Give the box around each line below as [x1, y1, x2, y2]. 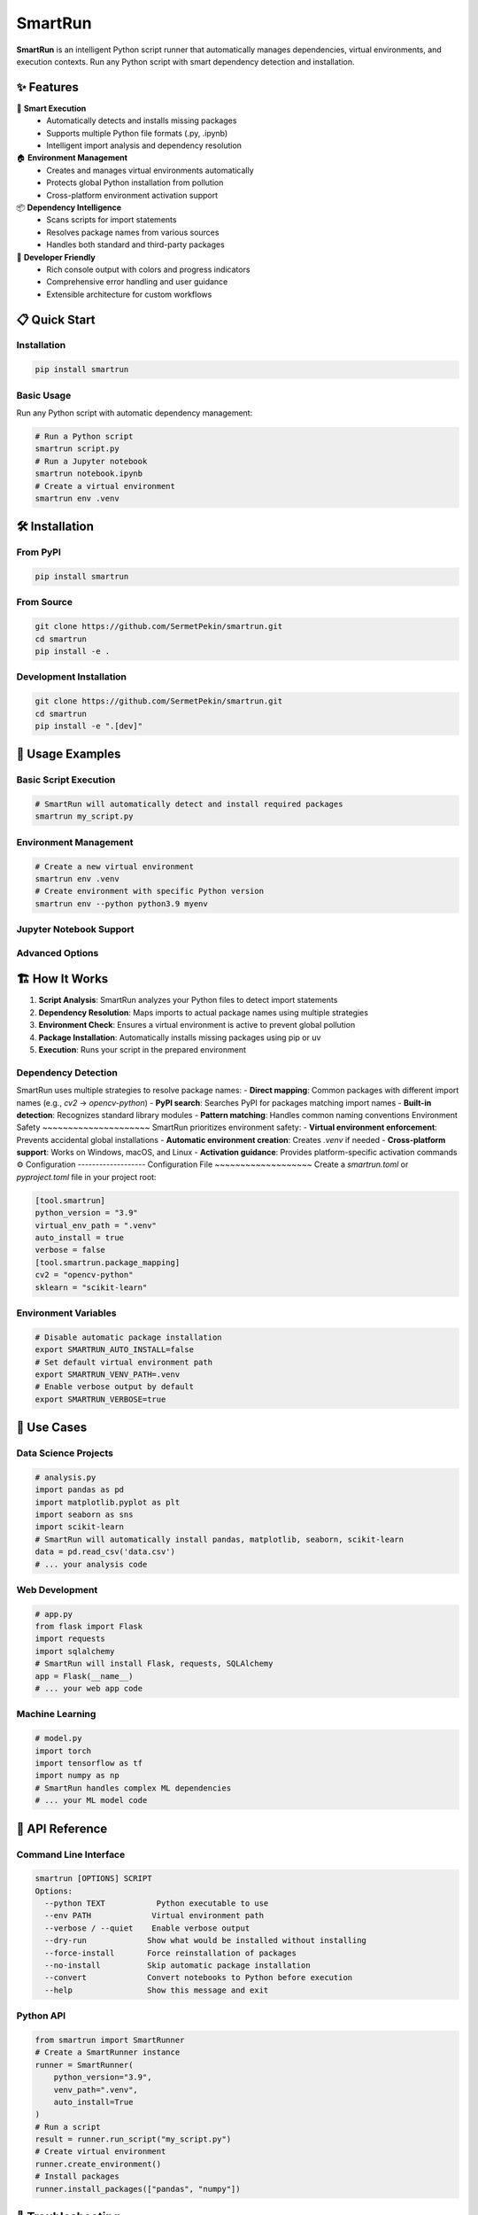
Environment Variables [16, 1307, 117, 1319]
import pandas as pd [35, 1485, 124, 1495]
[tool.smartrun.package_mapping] [35, 1257, 181, 1267]
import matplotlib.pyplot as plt [35, 1497, 181, 1507]
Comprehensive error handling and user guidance [46, 276, 228, 287]
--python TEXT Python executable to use [44, 1899, 269, 1908]
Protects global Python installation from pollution [46, 177, 224, 188]
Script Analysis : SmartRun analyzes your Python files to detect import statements [38, 995, 338, 1006]
